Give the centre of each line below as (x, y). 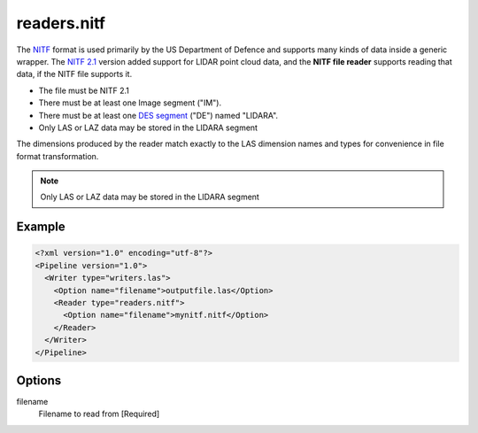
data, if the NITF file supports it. (74, 74)
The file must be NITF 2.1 (84, 90)
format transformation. (58, 156)
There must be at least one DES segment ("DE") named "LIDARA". (158, 115)
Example (41, 227)
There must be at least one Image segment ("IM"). (130, 103)
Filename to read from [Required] (99, 414)
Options (39, 380)
